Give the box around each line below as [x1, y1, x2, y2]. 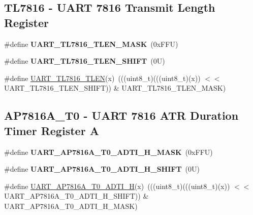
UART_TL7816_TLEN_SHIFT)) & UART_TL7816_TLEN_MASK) [4, 83, 226, 93]
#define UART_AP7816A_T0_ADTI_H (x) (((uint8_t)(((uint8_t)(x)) [4, 180, 230, 191]
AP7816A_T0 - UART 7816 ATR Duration [4, 107, 239, 123]
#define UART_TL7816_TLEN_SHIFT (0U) [4, 56, 165, 66]
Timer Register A [4, 122, 99, 138]
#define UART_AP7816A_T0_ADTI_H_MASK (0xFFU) [4, 146, 213, 157]
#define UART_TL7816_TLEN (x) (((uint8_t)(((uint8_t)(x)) [4, 72, 201, 83]
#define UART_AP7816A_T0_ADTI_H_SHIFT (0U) [4, 164, 200, 174]
